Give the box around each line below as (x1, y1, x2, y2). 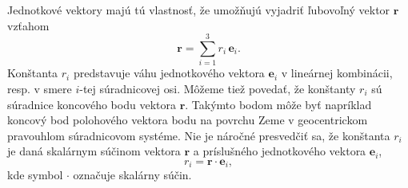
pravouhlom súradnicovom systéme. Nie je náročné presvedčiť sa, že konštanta (7, 127, 390, 143)
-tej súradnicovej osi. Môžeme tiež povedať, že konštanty (79, 80, 356, 96)
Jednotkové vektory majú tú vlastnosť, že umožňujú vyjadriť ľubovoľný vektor (7, 2, 390, 18)
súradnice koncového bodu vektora (7, 96, 176, 112)
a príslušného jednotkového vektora (193, 143, 366, 159)
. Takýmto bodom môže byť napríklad (185, 96, 372, 112)
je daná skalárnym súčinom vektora (7, 143, 181, 159)
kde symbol (7, 166, 63, 183)
